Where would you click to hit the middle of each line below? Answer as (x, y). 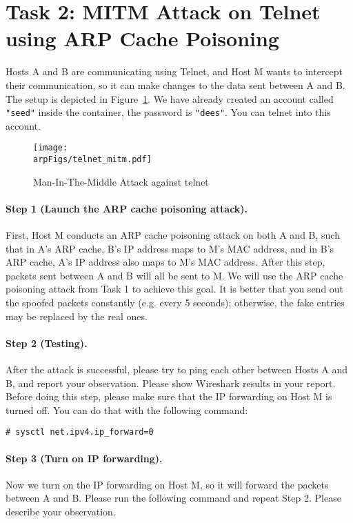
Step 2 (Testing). (47, 343)
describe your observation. (61, 512)
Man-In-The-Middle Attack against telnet (121, 181)
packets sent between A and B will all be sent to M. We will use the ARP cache (174, 275)
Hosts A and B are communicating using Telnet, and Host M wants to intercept (174, 71)
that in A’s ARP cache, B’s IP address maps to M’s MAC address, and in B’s (170, 248)
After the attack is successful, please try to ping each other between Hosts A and (177, 369)
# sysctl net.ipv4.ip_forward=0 (80, 432)
